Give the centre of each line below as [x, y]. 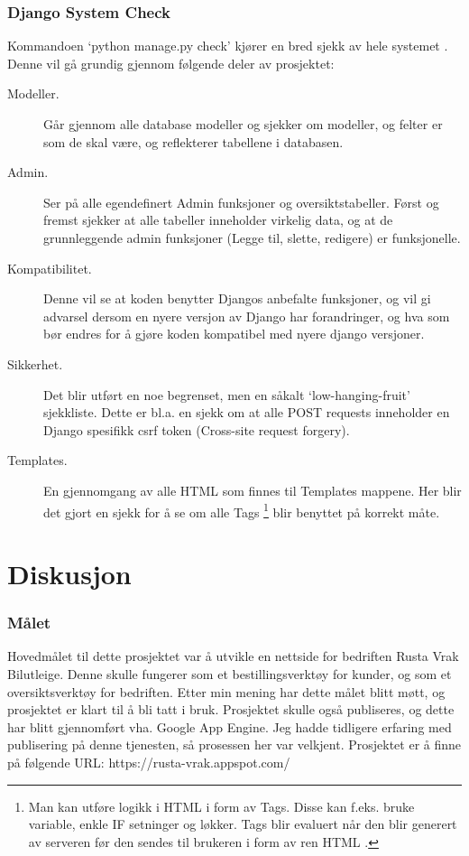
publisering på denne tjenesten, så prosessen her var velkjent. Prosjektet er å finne [234, 744]
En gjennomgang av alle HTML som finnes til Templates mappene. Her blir [253, 490]
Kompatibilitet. [50, 268]
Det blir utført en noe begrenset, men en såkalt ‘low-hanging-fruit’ [227, 394]
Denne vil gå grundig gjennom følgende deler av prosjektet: [171, 63]
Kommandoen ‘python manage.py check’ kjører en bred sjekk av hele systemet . [228, 46]
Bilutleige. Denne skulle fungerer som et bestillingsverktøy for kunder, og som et [230, 673]
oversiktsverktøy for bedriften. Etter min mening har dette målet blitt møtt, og [226, 691]
